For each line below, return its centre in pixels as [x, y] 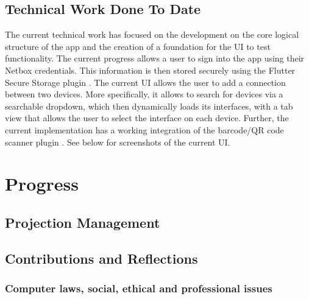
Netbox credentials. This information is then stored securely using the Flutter [150, 70]
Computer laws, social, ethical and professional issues [139, 288]
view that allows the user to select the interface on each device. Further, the [147, 118]
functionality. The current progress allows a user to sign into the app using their [155, 58]
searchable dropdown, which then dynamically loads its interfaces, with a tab [149, 106]
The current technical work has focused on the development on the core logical [152, 34]
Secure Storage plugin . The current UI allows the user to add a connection [145, 82]
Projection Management [83, 222]
